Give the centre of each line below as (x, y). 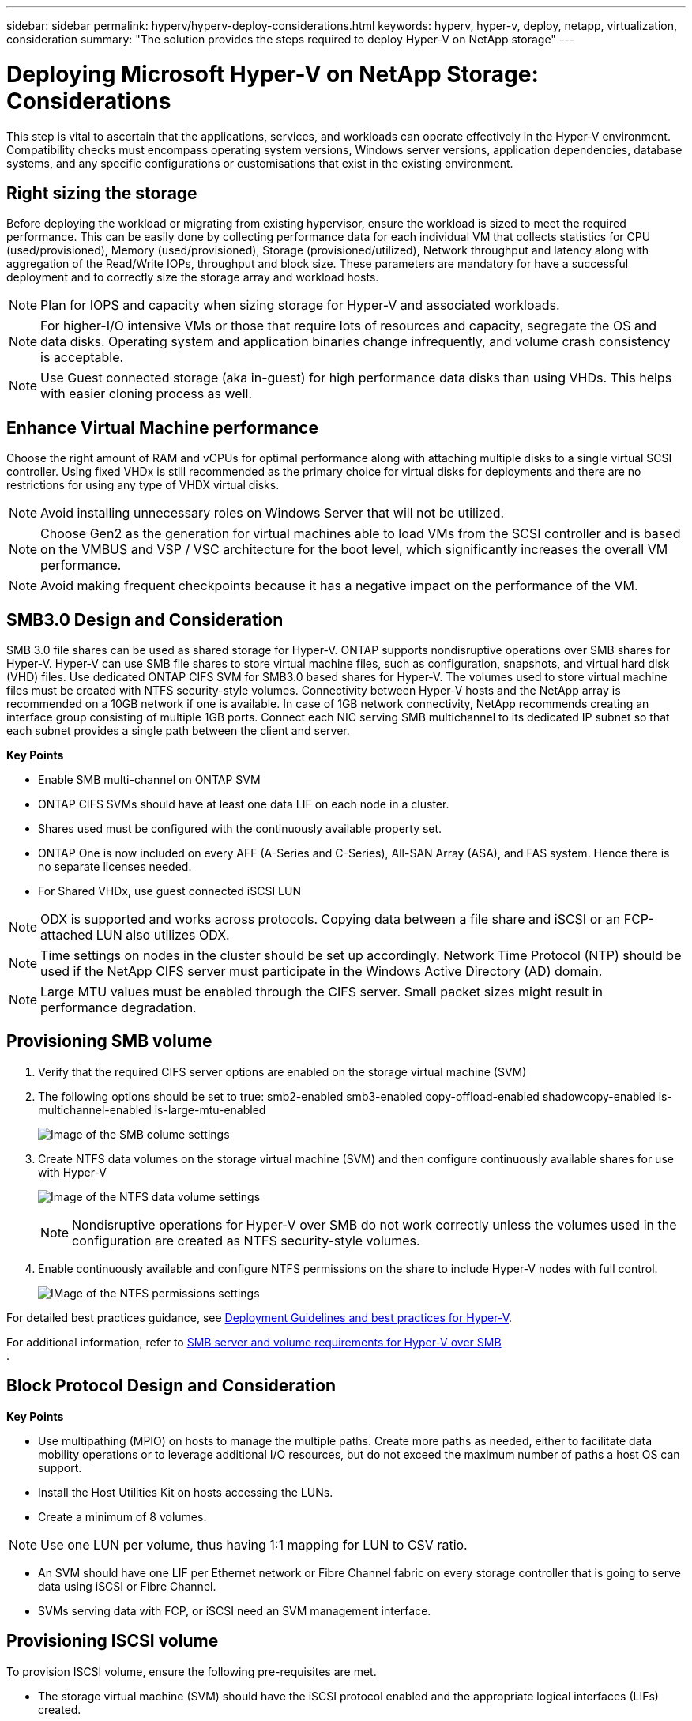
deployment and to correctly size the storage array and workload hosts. (193, 277)
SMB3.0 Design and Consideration (145, 619)
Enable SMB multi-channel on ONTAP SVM (149, 780)
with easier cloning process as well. (146, 394)
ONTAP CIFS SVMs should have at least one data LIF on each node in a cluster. (244, 804)
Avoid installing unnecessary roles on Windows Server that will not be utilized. (273, 513)
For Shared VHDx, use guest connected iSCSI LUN (169, 891)
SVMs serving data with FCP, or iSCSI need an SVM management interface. (235, 1610)
